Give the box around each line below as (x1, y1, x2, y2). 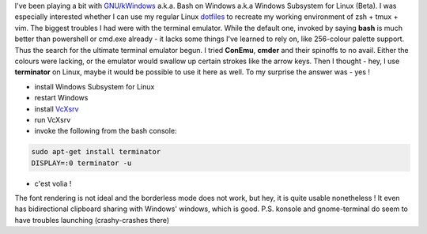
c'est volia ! (34, 179, 72, 188)
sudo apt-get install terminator (31, 147, 161, 157)
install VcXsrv (34, 104, 79, 114)
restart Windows (34, 93, 89, 103)
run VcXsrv (34, 115, 71, 124)
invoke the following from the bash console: (34, 126, 177, 136)
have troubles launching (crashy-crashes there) (14, 215, 170, 225)
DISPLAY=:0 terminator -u (31, 158, 132, 168)
